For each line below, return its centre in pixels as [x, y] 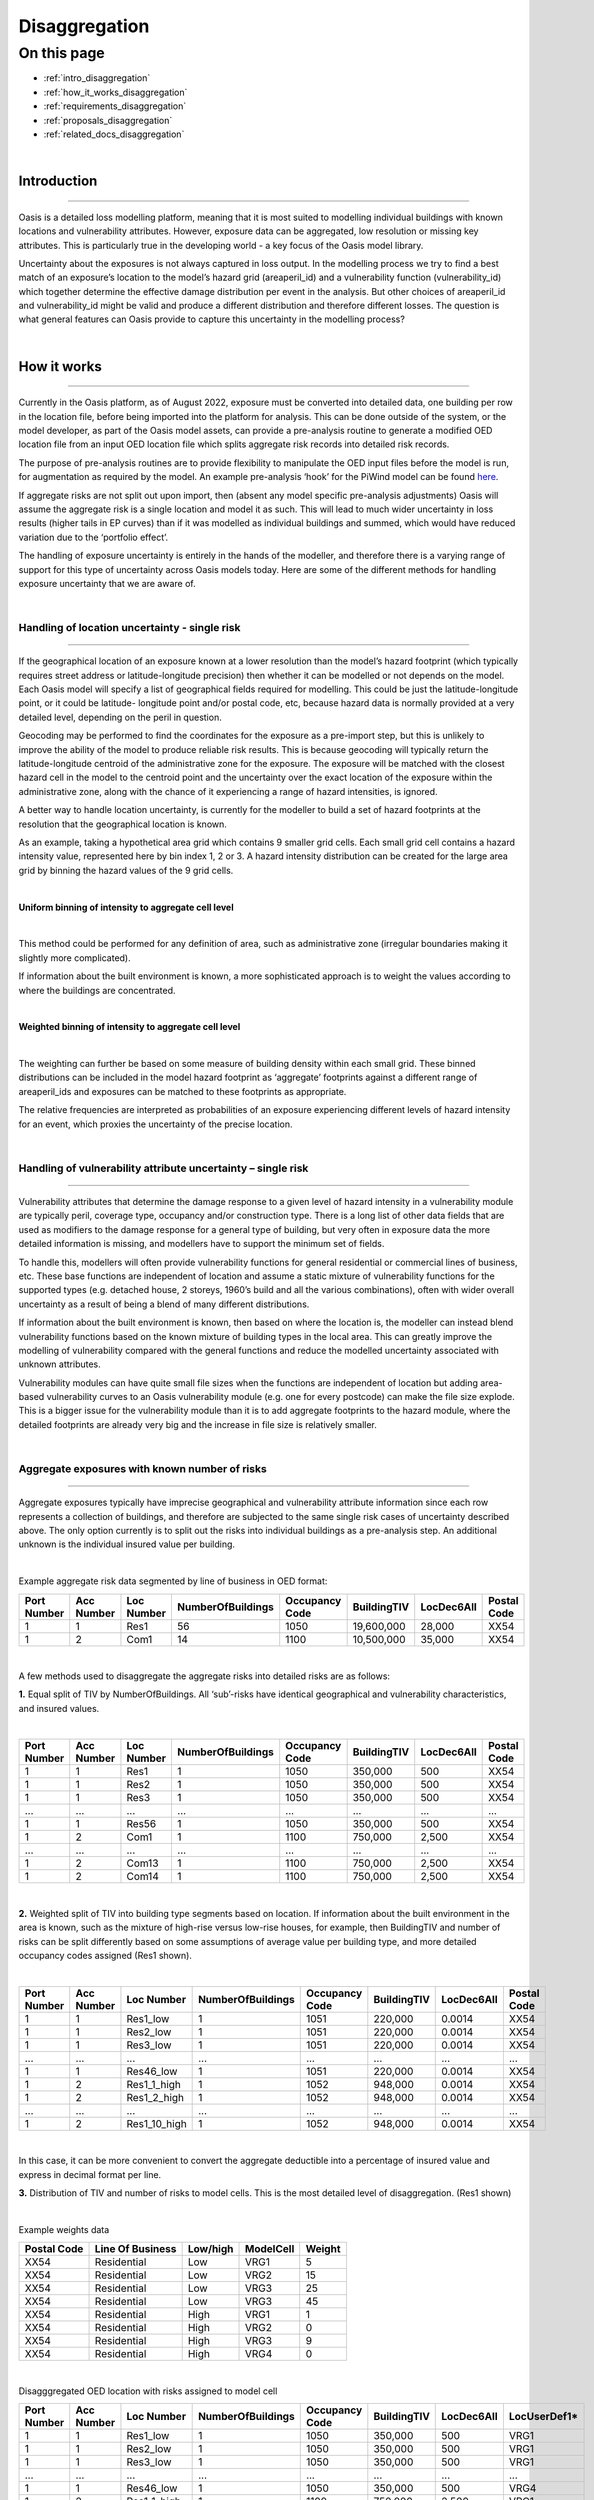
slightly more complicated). [74, 957]
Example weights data [64, 2229]
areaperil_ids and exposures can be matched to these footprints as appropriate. [182, 1091]
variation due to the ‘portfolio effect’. [93, 537]
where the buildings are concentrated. [97, 990]
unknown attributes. [60, 1364]
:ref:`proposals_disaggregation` [108, 120]
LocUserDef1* [543, 2416]
